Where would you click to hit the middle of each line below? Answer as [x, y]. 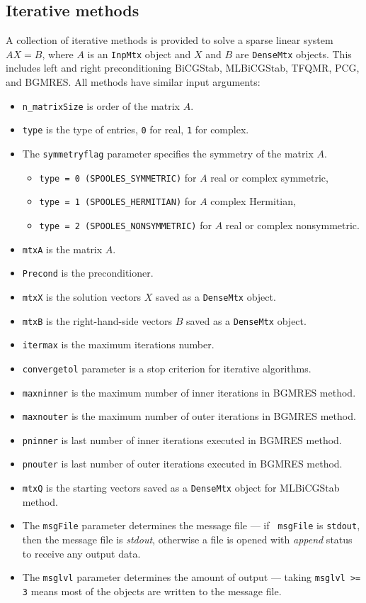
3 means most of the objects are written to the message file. [152, 591]
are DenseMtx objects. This [293, 54]
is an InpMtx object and [139, 54]
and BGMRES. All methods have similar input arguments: [133, 82]
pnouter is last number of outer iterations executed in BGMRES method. [182, 464]
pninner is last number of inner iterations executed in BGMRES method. [182, 439]
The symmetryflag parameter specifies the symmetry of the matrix [168, 153]
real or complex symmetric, [269, 177]
